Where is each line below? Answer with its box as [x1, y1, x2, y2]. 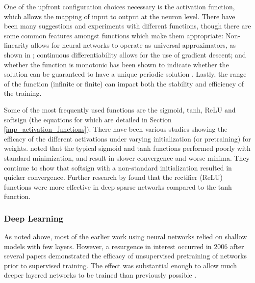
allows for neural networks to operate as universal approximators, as [31, 40, 236, 50]
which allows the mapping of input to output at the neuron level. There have [4, 11, 235, 21]
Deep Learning [4, 212, 63, 224]
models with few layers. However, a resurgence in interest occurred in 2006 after [4, 241, 244, 251]
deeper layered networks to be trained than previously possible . [4, 270, 197, 280]
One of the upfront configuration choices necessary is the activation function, [4, 1, 235, 11]
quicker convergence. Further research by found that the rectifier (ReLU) [4, 172, 223, 182]
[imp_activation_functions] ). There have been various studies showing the [4, 124, 228, 134]
